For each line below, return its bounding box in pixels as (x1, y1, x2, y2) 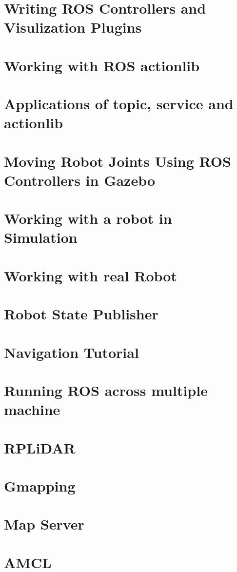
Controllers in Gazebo (4, 170, 156, 190)
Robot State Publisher (4, 304, 158, 324)
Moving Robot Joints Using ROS (4, 151, 231, 171)
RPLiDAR (4, 437, 76, 457)
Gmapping (4, 475, 76, 495)
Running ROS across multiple (4, 380, 208, 400)
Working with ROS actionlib (4, 55, 200, 75)
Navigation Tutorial (4, 342, 139, 362)
